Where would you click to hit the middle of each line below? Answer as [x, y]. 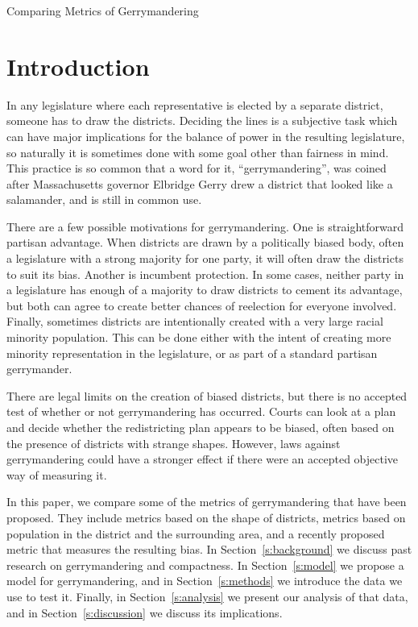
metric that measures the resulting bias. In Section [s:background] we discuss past [209, 549]
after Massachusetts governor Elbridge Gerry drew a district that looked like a [200, 183]
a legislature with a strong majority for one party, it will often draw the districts [205, 258]
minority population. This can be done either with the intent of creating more [199, 337]
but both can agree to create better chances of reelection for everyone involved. [202, 305]
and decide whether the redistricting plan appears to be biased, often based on [201, 427]
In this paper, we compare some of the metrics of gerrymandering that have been [207, 502]
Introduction [78, 66]
